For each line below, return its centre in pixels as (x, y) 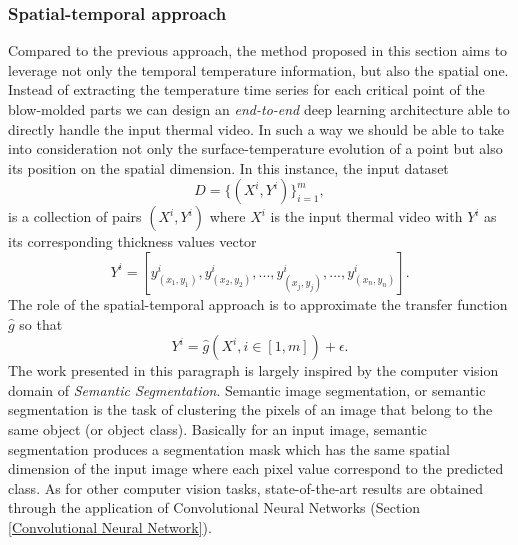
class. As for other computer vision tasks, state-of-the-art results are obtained (245, 487)
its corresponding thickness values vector (132, 241)
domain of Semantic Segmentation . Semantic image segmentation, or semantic (247, 389)
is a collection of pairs (75, 216)
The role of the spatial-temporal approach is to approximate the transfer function (258, 303)
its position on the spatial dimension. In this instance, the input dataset (228, 167)
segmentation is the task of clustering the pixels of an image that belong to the (250, 409)
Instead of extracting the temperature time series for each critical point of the (246, 89)
